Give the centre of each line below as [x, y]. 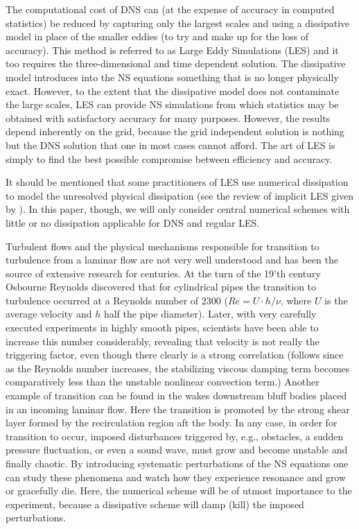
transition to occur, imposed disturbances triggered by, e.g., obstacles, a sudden [175, 436]
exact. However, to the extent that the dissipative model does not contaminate [173, 90]
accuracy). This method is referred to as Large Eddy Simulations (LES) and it [172, 50]
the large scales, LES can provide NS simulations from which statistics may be [172, 104]
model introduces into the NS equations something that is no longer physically [172, 77]
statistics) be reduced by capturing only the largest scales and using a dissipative [178, 23]
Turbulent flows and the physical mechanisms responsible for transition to [163, 246]
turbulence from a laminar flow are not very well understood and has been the [172, 260]
